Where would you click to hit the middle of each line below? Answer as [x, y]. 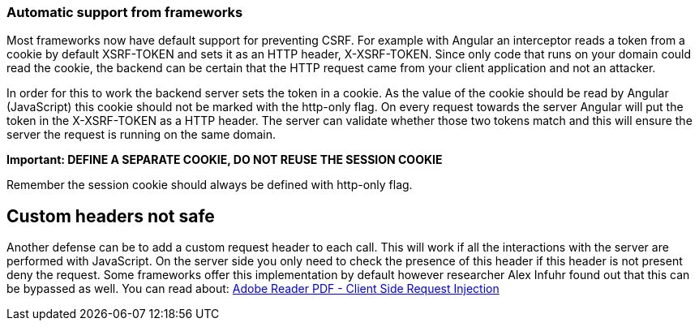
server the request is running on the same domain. [142, 135]
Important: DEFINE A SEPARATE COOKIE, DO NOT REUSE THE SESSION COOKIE [225, 160]
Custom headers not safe [111, 216]
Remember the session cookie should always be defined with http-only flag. [210, 185]
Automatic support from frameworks [125, 12]
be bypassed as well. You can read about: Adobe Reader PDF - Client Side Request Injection [253, 289]
